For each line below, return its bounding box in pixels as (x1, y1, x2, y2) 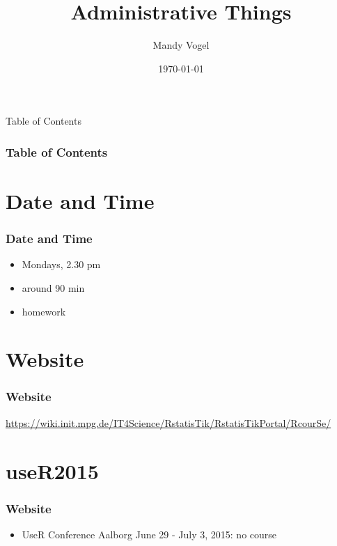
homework (22, 304, 66, 318)
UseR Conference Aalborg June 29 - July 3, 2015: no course (22, 526, 277, 541)
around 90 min (22, 280, 85, 295)
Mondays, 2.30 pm (22, 257, 101, 272)
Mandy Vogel (152, 38, 210, 52)
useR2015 (6, 456, 99, 485)
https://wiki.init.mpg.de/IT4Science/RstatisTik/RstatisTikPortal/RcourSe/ (6, 415, 331, 430)
